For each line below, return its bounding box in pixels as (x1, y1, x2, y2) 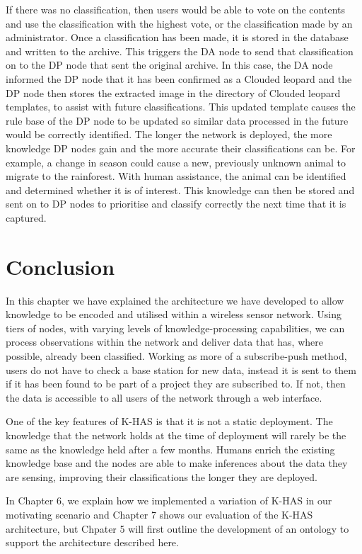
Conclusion (6, 251, 115, 281)
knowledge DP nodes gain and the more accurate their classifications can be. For (6, 140, 356, 155)
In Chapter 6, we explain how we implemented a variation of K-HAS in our (6, 493, 332, 508)
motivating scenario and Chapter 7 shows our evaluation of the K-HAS (6, 507, 313, 521)
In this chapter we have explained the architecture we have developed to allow (6, 293, 344, 307)
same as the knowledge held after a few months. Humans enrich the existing (6, 441, 335, 456)
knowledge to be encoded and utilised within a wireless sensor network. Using (6, 307, 342, 322)
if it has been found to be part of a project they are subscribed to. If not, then (6, 376, 346, 391)
